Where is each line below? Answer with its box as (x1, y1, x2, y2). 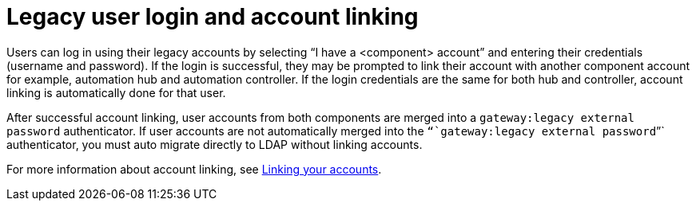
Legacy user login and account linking (6, 3, 419, 30)
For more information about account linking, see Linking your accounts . (6, 162, 382, 176)
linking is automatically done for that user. (6, 85, 226, 100)
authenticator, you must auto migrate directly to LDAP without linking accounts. (6, 137, 423, 151)
